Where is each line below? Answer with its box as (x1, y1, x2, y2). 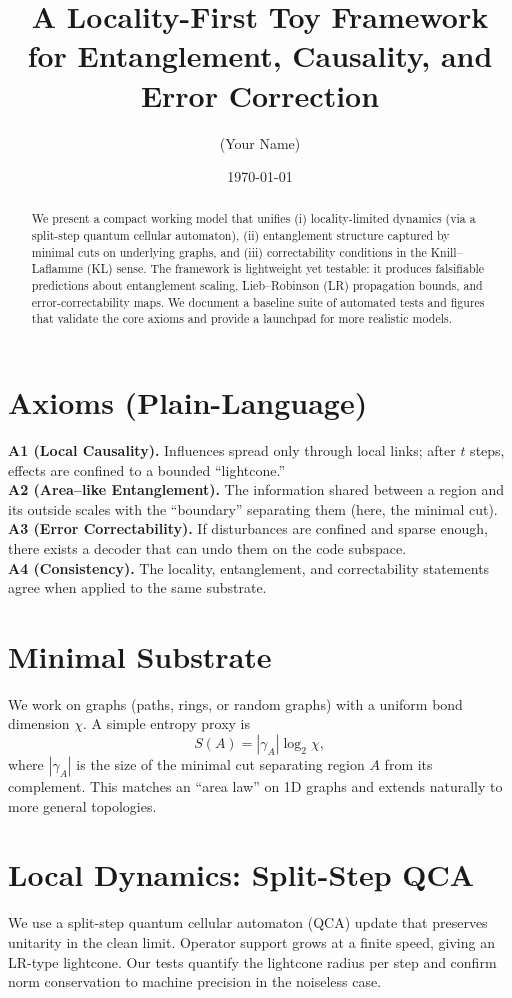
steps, (470, 440, 505, 461)
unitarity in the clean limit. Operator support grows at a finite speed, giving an (8, 931, 495, 952)
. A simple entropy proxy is (82, 713, 251, 734)
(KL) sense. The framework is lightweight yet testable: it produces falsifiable (86, 260, 485, 277)
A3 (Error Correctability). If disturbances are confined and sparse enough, (8, 518, 488, 539)
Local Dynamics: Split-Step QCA (8, 854, 475, 895)
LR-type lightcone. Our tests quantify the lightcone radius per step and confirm (8, 951, 497, 972)
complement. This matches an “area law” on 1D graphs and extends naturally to (8, 776, 503, 797)
